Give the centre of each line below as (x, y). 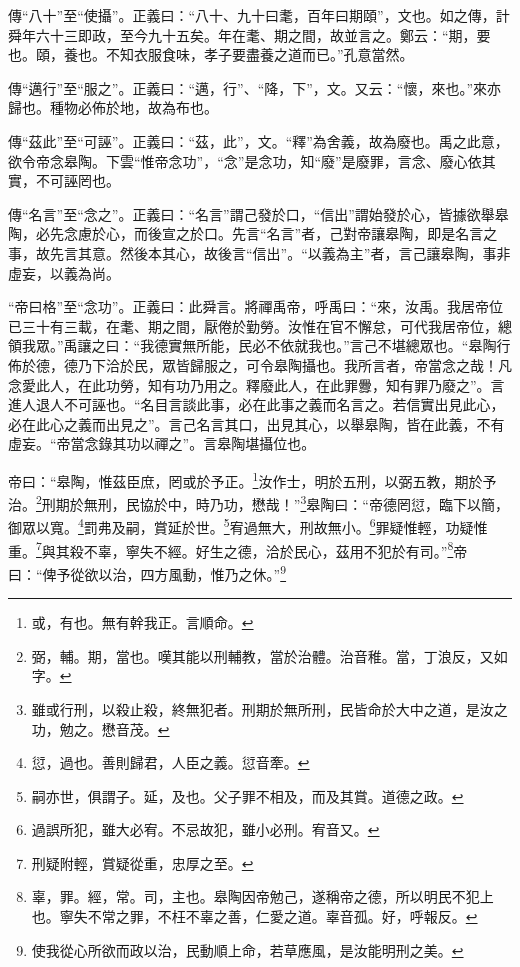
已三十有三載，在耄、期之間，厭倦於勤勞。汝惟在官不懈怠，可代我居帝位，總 (260, 325)
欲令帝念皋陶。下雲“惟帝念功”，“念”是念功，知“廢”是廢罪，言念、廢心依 (245, 160)
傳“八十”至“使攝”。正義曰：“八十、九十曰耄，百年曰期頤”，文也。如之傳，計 (259, 15)
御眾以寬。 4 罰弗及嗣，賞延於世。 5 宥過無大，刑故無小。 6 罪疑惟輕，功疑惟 (248, 526)
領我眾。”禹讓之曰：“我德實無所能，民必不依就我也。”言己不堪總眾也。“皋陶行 (259, 345)
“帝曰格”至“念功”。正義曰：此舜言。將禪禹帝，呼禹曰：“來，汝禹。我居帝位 (256, 306)
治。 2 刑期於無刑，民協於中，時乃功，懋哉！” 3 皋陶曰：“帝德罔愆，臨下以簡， (258, 502)
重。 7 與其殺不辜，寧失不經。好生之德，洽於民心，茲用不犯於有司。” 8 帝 (238, 549)
